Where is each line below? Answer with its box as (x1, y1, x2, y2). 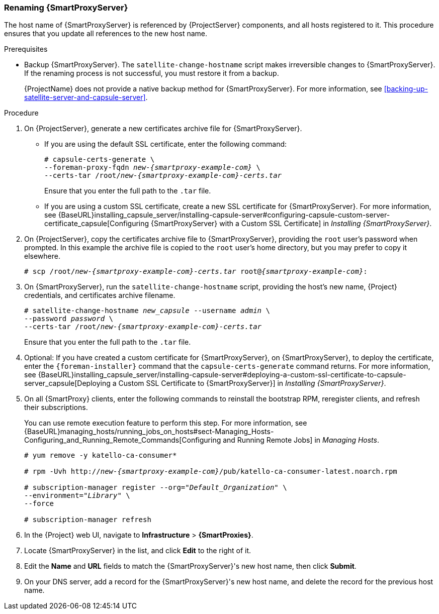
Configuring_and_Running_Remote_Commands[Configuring (24, 436, 221, 445)
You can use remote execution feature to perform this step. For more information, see (24, 419, 307, 428)
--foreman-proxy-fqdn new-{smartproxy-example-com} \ (44, 163, 260, 172)
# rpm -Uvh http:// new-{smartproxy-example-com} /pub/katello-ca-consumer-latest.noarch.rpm (24, 467, 397, 476)
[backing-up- (384, 84, 428, 93)
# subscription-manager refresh (24, 516, 151, 524)
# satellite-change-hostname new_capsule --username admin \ (24, 306, 270, 315)
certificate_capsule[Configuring (44, 219, 149, 228)
